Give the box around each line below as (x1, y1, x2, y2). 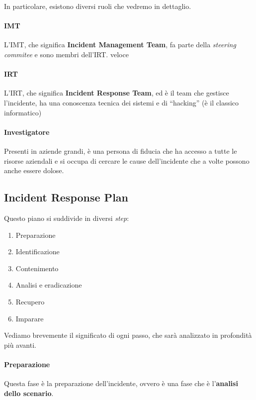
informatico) (4, 107, 42, 117)
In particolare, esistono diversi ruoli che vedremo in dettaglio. (4, 1, 191, 11)
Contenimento (15, 263, 59, 273)
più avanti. (4, 339, 36, 350)
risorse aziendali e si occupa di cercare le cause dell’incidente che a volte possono (4, 155, 250, 166)
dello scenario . (4, 388, 54, 398)
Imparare (15, 313, 44, 323)
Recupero (15, 296, 45, 306)
